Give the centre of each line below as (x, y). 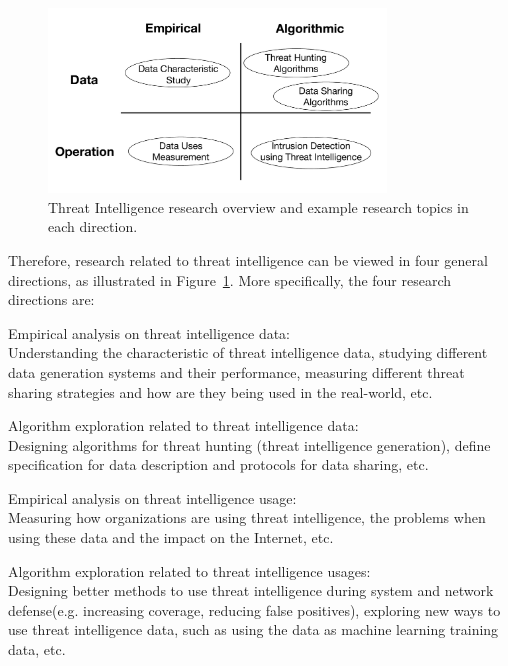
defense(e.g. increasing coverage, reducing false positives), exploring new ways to (254, 609)
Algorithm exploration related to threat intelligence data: (183, 425)
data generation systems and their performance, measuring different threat (236, 371)
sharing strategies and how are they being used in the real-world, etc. (220, 391)
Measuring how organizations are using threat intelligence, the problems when (247, 517)
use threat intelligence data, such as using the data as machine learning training (253, 629)
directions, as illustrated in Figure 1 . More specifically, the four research (230, 279)
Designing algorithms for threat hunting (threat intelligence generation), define (249, 444)
